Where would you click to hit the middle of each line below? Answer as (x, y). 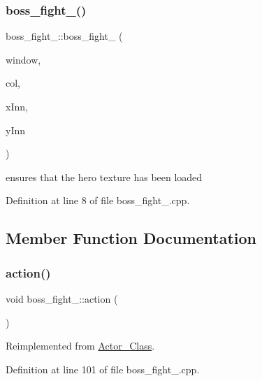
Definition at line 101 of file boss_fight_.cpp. (103, 369)
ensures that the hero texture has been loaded (104, 177)
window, (23, 59)
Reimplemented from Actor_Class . (80, 346)
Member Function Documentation (131, 238)
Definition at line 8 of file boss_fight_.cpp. (98, 200)
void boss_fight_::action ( (62, 298)
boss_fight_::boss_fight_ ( (64, 36)
